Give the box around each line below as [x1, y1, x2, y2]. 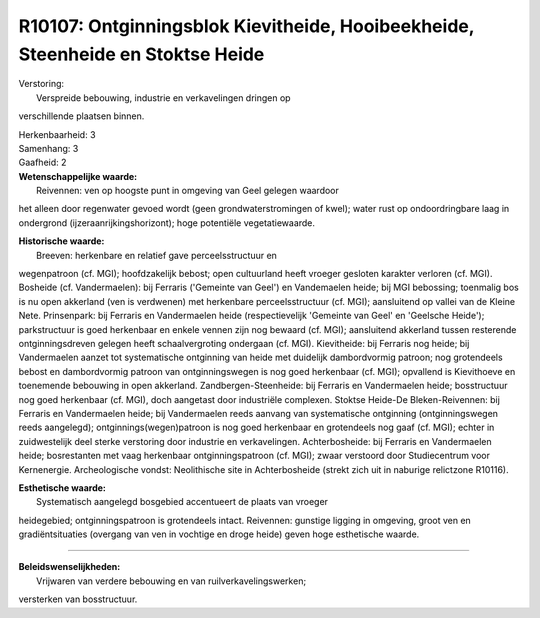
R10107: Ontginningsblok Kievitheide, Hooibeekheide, [18, 15, 475, 37]
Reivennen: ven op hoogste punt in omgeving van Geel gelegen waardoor [36, 185, 340, 197]
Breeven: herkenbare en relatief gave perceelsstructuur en [36, 249, 277, 261]
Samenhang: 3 [18, 142, 79, 154]
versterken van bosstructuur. [18, 593, 138, 605]
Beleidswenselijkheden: [18, 561, 121, 573]
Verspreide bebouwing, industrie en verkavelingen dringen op [36, 91, 291, 104]
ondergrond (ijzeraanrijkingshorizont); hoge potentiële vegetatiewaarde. [18, 216, 315, 229]
